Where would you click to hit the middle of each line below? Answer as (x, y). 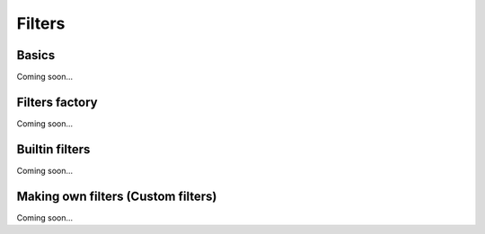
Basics (36, 55)
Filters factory (57, 102)
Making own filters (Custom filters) (117, 196)
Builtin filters (53, 149)
